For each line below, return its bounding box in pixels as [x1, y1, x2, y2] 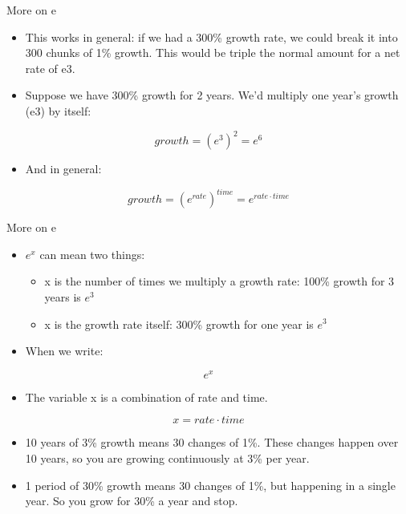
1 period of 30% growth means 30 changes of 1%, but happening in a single [25, 476, 396, 493]
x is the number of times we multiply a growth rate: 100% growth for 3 [44, 273, 395, 289]
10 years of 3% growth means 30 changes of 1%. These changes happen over [25, 434, 399, 451]
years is [44, 288, 81, 305]
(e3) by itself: [25, 102, 91, 119]
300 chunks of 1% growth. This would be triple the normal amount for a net [25, 44, 400, 61]
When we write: [25, 342, 104, 359]
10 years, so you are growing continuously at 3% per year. [25, 449, 310, 466]
